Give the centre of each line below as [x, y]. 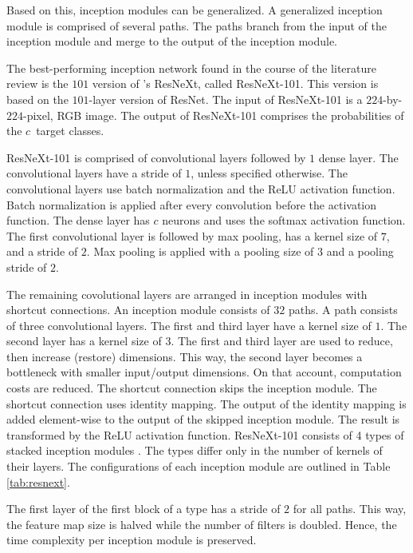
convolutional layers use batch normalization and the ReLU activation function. [201, 188]
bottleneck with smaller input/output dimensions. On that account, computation [204, 372]
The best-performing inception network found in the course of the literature [191, 68]
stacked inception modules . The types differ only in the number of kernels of [195, 450]
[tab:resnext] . [38, 481]
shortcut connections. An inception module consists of [138, 310]
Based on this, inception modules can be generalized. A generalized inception [195, 10]
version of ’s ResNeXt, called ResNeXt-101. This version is [235, 84]
